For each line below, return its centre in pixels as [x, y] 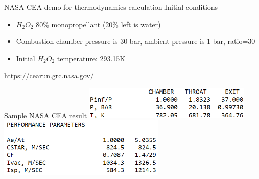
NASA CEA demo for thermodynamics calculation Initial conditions [111, 7]
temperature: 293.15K [91, 58]
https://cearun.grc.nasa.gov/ [49, 75]
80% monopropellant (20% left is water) [98, 24]
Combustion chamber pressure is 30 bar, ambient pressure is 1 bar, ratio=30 [136, 41]
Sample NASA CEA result [46, 115]
